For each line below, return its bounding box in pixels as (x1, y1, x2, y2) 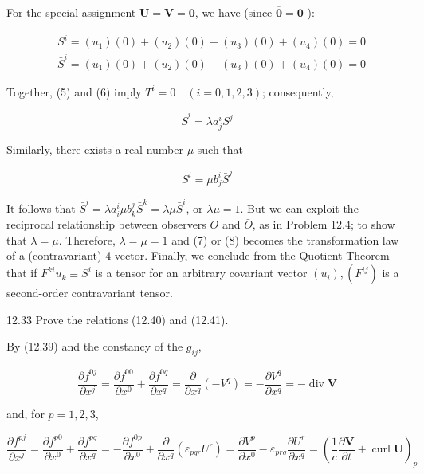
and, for (6, 405, 45, 422)
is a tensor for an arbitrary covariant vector (95, 264, 308, 281)
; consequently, (261, 83, 334, 100)
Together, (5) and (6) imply (6, 83, 142, 100)
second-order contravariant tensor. (6, 284, 173, 301)
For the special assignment (6, 4, 136, 20)
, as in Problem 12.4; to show (252, 216, 395, 233)
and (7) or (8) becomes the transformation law (171, 231, 399, 248)
